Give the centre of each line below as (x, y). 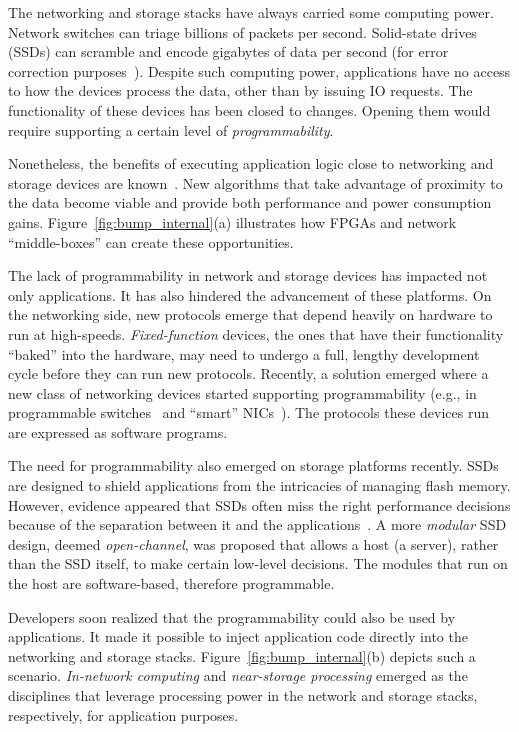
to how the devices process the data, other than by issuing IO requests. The (240, 90)
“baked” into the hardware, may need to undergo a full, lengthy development (244, 353)
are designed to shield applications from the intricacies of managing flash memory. (259, 485)
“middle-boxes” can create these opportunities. (151, 241)
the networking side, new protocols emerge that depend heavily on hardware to (250, 314)
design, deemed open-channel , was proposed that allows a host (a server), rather (253, 543)
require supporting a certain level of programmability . (171, 129)
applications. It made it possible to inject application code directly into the (238, 636)
